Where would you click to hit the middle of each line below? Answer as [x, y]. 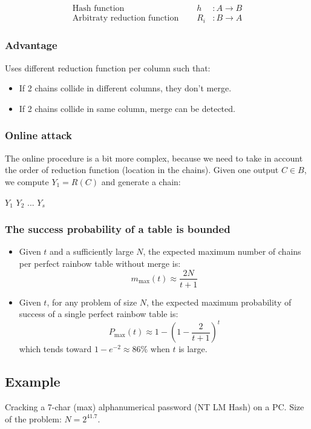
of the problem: [33, 418]
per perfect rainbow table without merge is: [100, 263]
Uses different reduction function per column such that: [108, 67]
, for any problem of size [92, 302]
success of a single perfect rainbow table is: [99, 314]
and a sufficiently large [92, 251]
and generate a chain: [141, 181]
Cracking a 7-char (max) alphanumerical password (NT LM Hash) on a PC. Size [155, 407]
